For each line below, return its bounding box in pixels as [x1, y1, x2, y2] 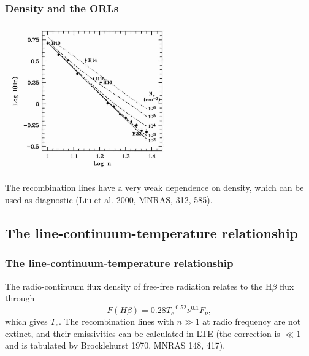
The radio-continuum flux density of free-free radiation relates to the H [5, 279, 272, 292]
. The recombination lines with [58, 315, 174, 328]
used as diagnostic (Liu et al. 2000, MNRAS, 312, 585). [5, 193, 213, 206]
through [5, 292, 35, 304]
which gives [5, 315, 48, 328]
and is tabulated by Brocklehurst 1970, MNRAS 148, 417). [5, 339, 226, 352]
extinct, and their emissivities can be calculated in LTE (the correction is [5, 327, 280, 339]
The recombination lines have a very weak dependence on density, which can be [5, 181, 304, 194]
